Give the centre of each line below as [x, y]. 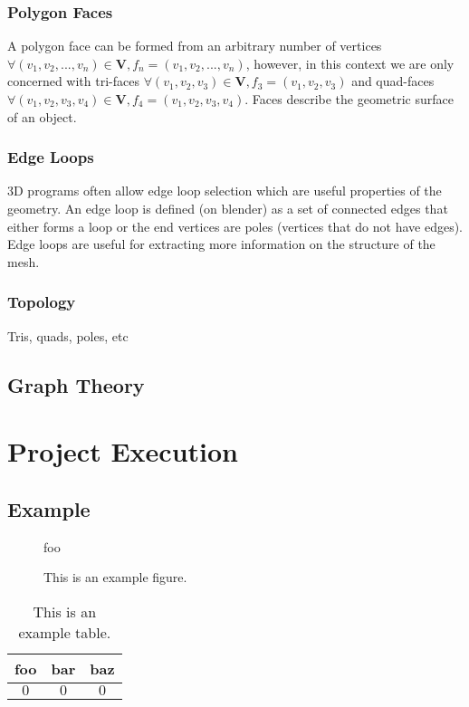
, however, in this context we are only [350, 63]
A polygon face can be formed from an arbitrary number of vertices [195, 46]
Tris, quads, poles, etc [68, 335]
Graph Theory [76, 384]
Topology [42, 302]
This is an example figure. [115, 577]
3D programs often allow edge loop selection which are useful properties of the [225, 191]
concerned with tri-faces [73, 81]
